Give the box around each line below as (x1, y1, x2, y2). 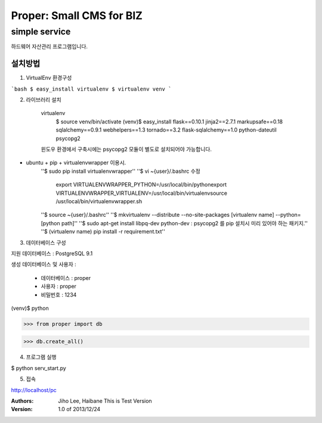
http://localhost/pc (11, 386, 57, 393)
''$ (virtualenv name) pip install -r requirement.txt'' (41, 228, 165, 235)
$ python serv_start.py (11, 364, 67, 372)
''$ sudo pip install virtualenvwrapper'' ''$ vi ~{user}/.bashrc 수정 (41, 167, 201, 175)
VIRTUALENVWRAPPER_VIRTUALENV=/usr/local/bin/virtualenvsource (55, 189, 228, 197)
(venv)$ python (11, 304, 49, 312)
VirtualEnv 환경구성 (26, 74, 72, 82)
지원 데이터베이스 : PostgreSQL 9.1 (11, 250, 93, 257)
